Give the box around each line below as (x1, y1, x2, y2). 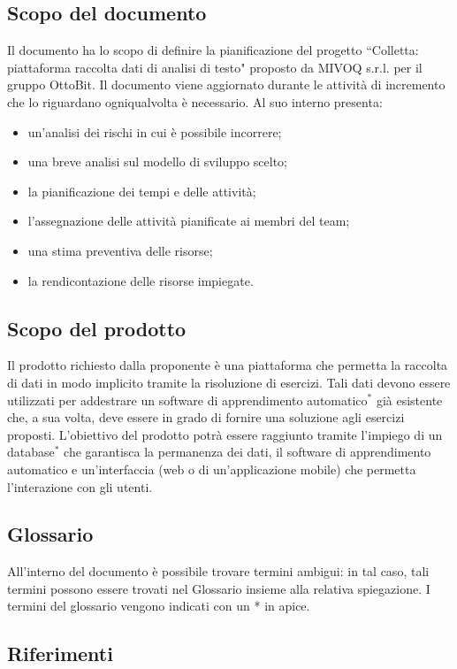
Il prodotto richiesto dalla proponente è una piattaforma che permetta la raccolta (7, 356, 448, 374)
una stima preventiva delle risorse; (27, 241, 213, 259)
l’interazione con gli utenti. (7, 477, 153, 496)
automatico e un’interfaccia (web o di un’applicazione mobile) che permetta (7, 459, 416, 478)
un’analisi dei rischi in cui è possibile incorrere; (27, 122, 282, 141)
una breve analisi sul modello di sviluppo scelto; (27, 152, 287, 171)
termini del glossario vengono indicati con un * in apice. (7, 596, 310, 615)
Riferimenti (7, 640, 113, 667)
